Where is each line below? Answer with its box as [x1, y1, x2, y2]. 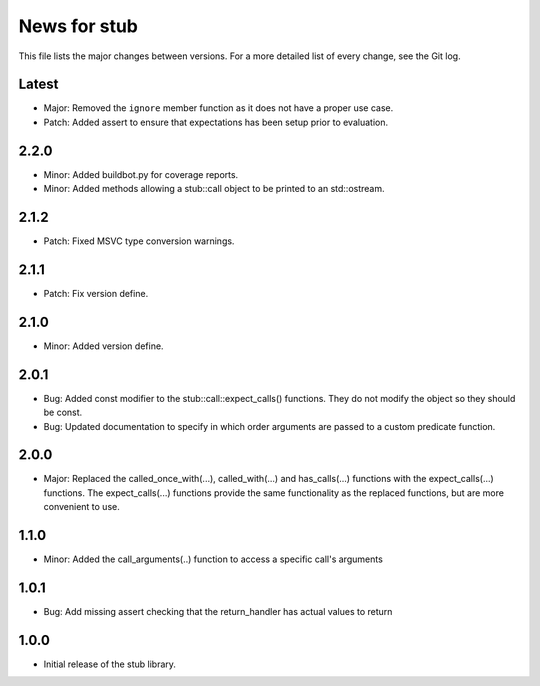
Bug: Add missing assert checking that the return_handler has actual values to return [43, 606, 393, 618]
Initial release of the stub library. [43, 658, 177, 670]
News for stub [18, 15, 139, 37]
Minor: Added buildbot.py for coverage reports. [43, 168, 239, 180]
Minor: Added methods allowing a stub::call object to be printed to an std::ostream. [43, 183, 385, 195]
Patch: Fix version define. [43, 287, 149, 299]
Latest [18, 76, 59, 93]
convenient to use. [43, 501, 120, 513]
